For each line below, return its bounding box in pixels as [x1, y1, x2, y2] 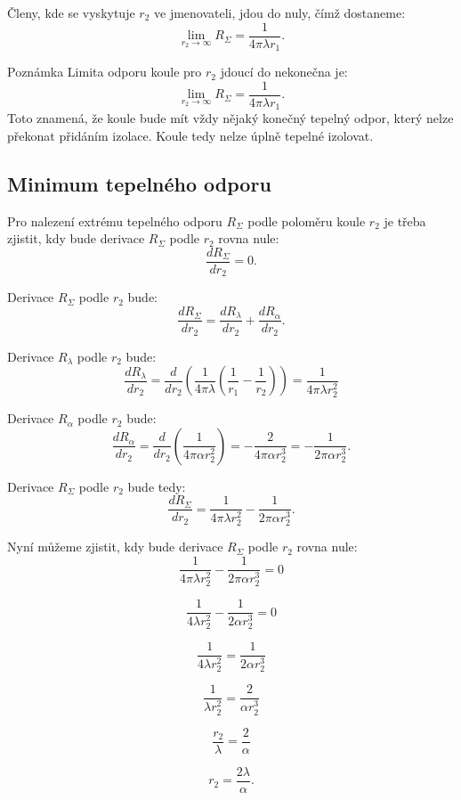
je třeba [384, 211, 426, 230]
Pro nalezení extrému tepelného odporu [7, 211, 222, 230]
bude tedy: [127, 477, 186, 495]
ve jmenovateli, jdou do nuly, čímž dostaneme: [154, 4, 406, 21]
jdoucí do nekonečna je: [220, 62, 348, 81]
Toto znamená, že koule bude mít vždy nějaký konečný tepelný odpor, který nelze [7, 109, 454, 127]
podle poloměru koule [247, 211, 366, 230]
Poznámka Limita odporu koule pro [7, 62, 202, 81]
